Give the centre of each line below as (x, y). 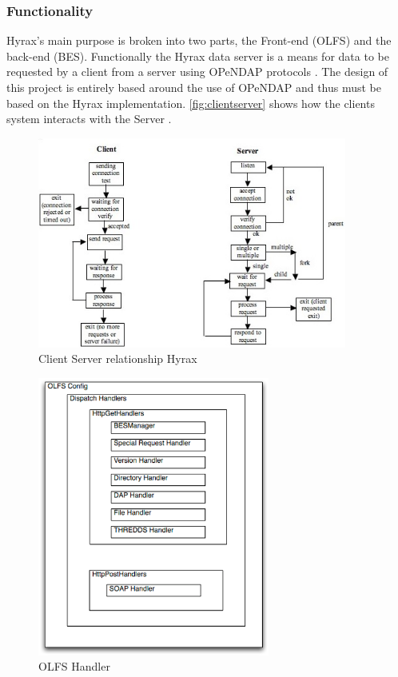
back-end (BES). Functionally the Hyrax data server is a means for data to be (198, 56)
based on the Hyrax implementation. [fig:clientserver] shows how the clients (191, 103)
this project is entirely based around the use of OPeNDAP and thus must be (194, 87)
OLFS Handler (74, 666)
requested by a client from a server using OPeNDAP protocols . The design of (197, 72)
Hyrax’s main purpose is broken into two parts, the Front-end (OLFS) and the (199, 40)
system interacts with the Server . (89, 119)
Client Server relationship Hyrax (118, 358)
